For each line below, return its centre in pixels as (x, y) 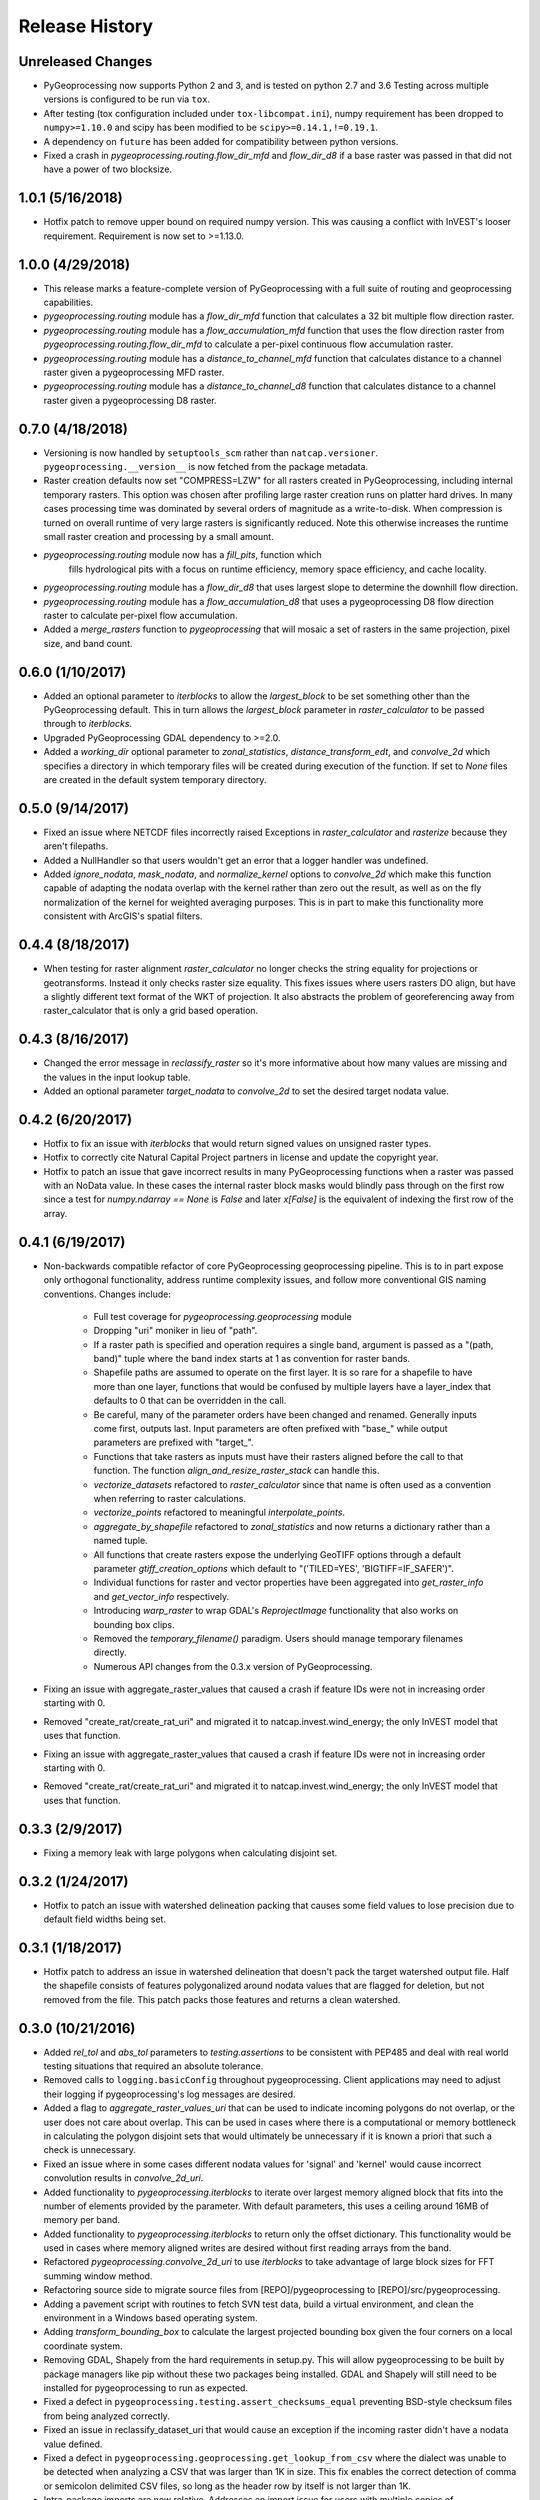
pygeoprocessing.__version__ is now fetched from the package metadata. (206, 467)
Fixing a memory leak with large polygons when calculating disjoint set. (190, 1852)
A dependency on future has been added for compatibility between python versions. (221, 141)
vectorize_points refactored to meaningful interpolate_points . (219, 1512)
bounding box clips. (134, 1624)
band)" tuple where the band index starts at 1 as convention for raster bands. (251, 1359)
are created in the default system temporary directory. (155, 779)
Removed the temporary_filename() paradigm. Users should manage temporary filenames (278, 1638)
